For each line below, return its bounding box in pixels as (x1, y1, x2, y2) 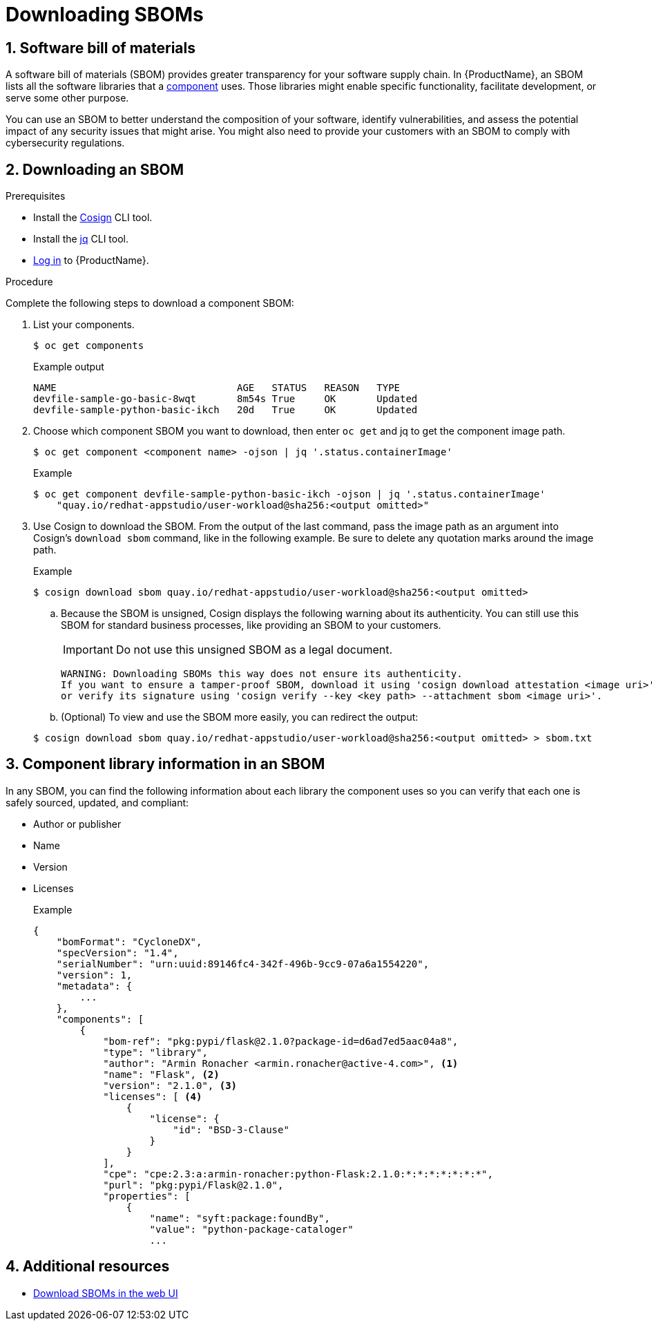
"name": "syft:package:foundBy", (149, 1212, 330, 1224)
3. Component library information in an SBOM (6, 755, 325, 773)
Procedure (6, 276, 53, 288)
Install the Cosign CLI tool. (33, 211, 153, 224)
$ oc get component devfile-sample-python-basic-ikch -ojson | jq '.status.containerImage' (33, 489, 546, 500)
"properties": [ (103, 1190, 191, 1202)
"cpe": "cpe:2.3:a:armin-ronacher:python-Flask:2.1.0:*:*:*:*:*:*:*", (103, 1168, 493, 1180)
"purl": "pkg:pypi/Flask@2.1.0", (103, 1179, 284, 1191)
